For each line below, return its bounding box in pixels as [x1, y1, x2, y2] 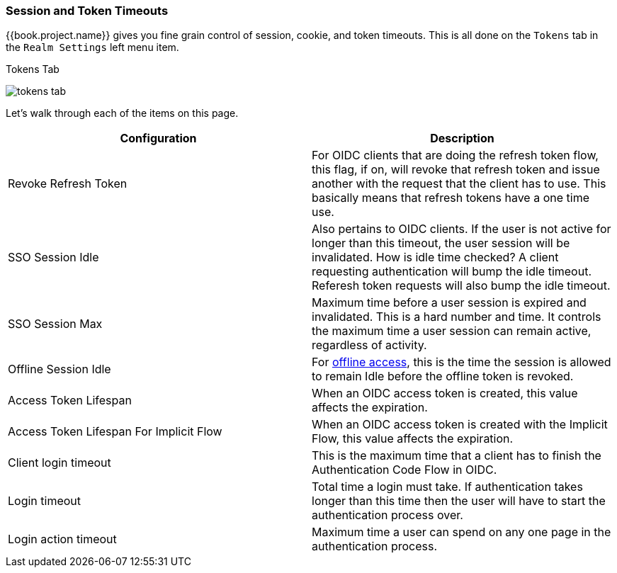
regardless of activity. [312, 338, 427, 353]
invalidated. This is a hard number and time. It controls [312, 310, 601, 324]
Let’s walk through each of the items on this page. [6, 107, 239, 120]
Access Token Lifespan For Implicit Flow [8, 424, 222, 439]
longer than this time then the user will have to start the [312, 494, 606, 509]
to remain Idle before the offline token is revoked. [312, 369, 574, 384]
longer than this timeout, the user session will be [312, 236, 570, 251]
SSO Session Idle [8, 250, 99, 265]
